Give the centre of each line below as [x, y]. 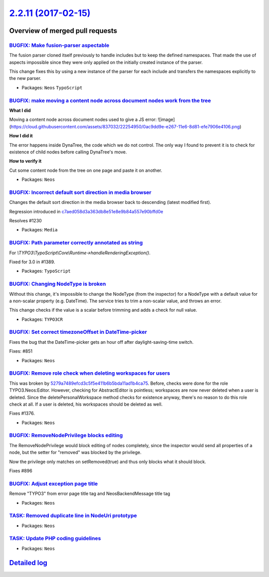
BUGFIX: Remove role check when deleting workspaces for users [90, 373]
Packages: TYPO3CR [42, 319]
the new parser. [25, 78]
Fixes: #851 [21, 351]
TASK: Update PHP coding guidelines [55, 539]
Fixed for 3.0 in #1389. [32, 262]
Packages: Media [40, 230]
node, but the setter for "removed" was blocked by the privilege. [75, 453]
